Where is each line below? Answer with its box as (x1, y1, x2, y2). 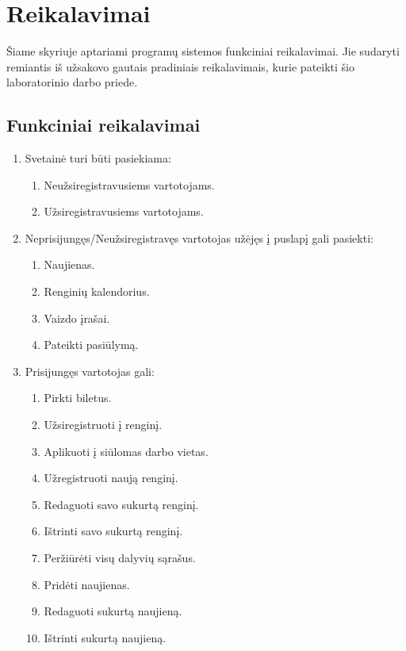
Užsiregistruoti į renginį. (44, 416, 163, 433)
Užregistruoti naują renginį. (44, 469, 178, 486)
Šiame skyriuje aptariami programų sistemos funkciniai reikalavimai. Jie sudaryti (6, 43, 400, 59)
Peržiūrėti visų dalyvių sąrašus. (44, 550, 196, 566)
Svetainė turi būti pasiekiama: (25, 150, 171, 167)
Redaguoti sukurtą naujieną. (44, 603, 182, 619)
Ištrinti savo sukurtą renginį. (44, 523, 183, 539)
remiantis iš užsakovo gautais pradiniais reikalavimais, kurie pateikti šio (6, 58, 354, 75)
